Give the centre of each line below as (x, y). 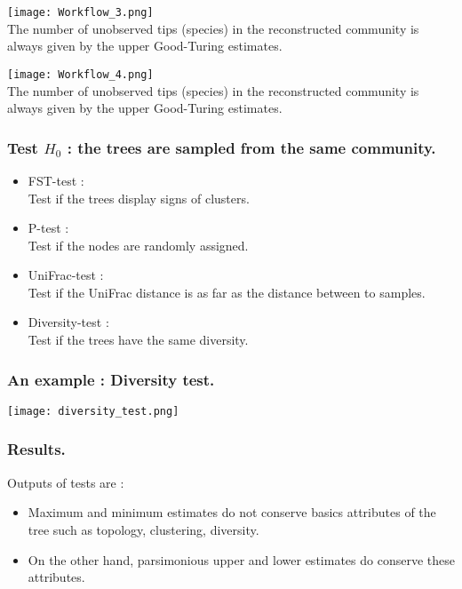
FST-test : (56, 180)
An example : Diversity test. (111, 379)
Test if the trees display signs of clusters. (139, 198)
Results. (36, 449)
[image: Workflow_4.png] (80, 74)
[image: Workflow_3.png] (80, 12)
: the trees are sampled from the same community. (251, 147)
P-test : (48, 228)
